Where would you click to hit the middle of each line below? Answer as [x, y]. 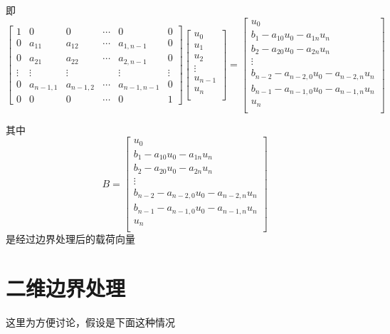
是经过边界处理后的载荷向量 [70, 239]
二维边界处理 [66, 287]
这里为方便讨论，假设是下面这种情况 [90, 322]
